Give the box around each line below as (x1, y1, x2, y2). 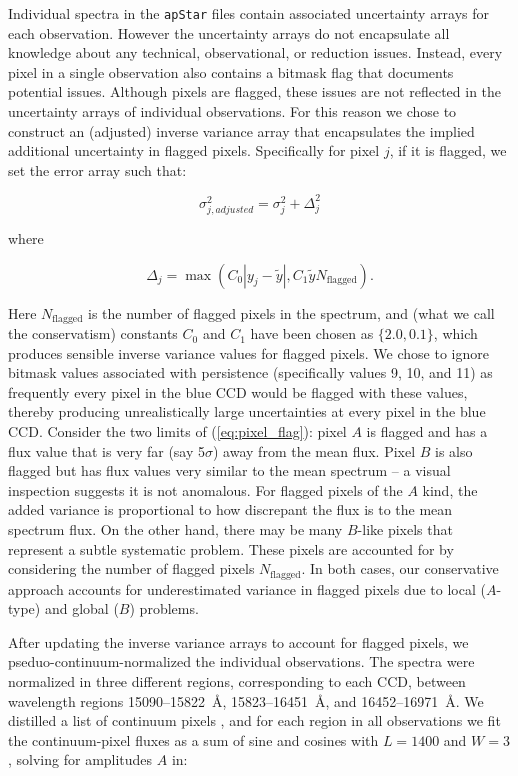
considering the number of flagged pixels (8, 558, 255, 579)
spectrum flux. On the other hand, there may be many (8, 519, 343, 540)
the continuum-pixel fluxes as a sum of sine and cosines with (8, 729, 379, 750)
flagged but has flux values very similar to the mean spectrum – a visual (8, 460, 451, 481)
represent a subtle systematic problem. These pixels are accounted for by (8, 538, 454, 559)
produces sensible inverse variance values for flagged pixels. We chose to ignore (8, 342, 489, 363)
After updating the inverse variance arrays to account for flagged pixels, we (8, 631, 469, 652)
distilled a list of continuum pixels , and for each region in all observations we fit (8, 710, 501, 731)
